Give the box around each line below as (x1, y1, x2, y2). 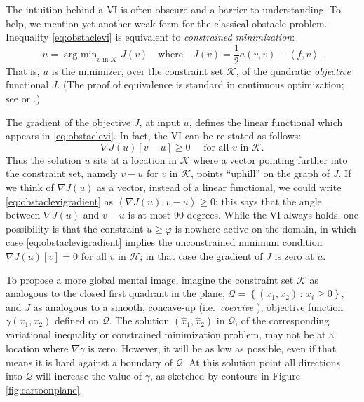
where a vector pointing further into (193, 152, 348, 167)
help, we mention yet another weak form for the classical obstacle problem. (6, 15, 328, 30)
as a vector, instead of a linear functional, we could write (97, 180, 342, 194)
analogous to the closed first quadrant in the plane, (6, 286, 225, 300)
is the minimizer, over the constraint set (51, 63, 224, 78)
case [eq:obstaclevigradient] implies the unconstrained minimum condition (6, 235, 323, 249)
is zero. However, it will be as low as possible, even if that (88, 340, 337, 355)
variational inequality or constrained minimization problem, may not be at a (6, 327, 335, 342)
